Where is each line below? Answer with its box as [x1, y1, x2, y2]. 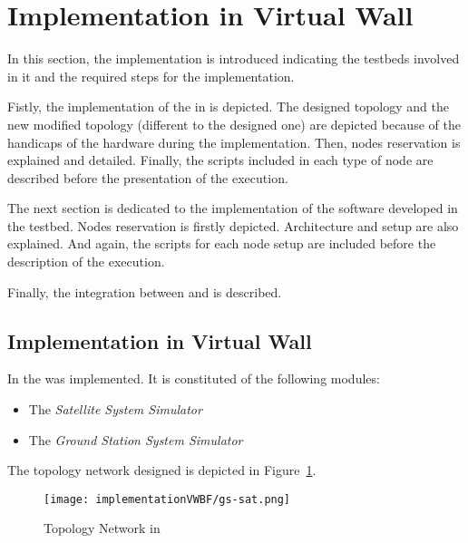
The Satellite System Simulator [28, 400, 202, 419]
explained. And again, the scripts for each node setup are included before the [7, 234, 436, 253]
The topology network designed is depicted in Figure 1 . [7, 461, 317, 480]
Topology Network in [44, 519, 161, 538]
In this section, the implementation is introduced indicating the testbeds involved [7, 49, 460, 68]
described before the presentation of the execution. [7, 168, 288, 187]
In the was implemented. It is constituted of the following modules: [7, 369, 380, 388]
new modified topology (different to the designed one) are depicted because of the [7, 114, 461, 133]
